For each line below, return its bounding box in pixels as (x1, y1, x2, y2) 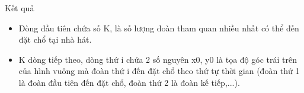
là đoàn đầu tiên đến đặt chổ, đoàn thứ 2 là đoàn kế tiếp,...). (18, 76, 240, 88)
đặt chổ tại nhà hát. (18, 33, 92, 46)
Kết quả (5, 2, 34, 14)
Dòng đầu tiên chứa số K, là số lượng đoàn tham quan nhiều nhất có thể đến (18, 21, 299, 34)
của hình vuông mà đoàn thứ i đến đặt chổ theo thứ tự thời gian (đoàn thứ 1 (18, 65, 300, 77)
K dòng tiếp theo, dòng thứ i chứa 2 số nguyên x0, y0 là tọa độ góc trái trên (18, 53, 297, 65)
